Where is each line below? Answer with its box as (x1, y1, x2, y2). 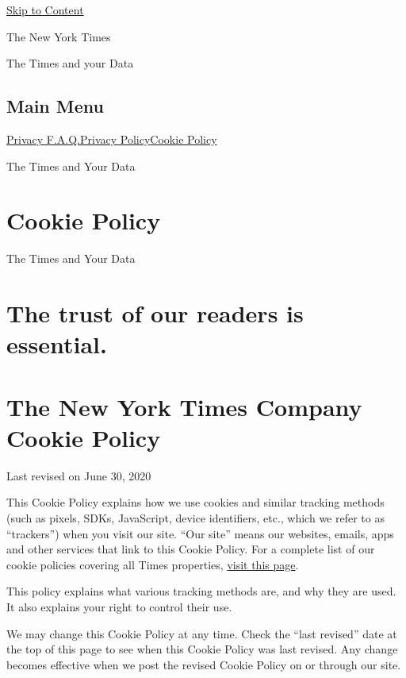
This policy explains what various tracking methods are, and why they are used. (6, 583, 396, 599)
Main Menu (6, 94, 104, 118)
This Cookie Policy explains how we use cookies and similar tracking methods (6, 494, 385, 510)
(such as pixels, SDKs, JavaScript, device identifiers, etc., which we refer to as (6, 509, 385, 526)
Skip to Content (6, 2, 84, 17)
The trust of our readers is (6, 297, 304, 329)
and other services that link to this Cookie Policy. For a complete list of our (6, 541, 375, 557)
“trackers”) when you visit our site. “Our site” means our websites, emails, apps (6, 525, 394, 541)
